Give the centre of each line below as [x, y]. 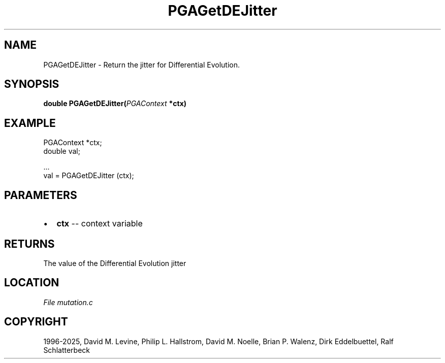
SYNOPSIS [32, 84]
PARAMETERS [41, 195]
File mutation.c [68, 302]
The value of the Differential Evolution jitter [115, 263]
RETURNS [29, 244]
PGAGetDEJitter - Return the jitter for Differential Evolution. [141, 64]
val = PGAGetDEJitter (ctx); [89, 176]
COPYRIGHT [36, 322]
